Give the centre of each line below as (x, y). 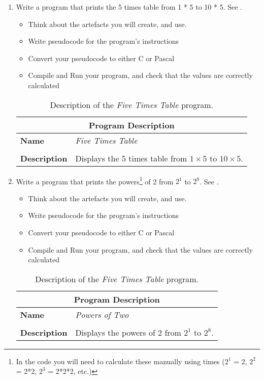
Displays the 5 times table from (131, 158)
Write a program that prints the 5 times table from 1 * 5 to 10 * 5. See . (129, 7)
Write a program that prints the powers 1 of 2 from (95, 180)
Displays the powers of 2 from (128, 332)
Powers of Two (102, 314)
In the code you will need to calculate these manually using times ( (120, 361)
